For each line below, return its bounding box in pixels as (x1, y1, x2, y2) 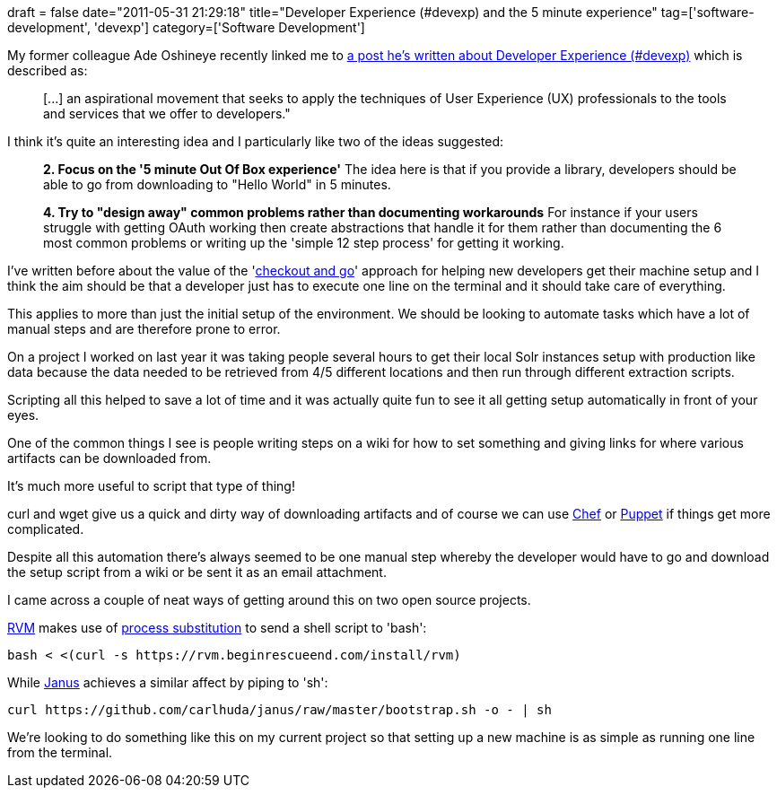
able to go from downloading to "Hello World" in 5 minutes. (43, 177, 391, 192)
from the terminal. (7, 745, 113, 760)
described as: (7, 63, 88, 78)
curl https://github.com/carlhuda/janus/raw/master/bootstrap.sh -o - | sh (7, 703, 552, 717)
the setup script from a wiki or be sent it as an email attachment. (7, 564, 387, 580)
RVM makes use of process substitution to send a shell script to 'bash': (7, 620, 427, 635)
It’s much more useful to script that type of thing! (7, 478, 295, 494)
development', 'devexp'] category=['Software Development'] (7, 20, 365, 35)
